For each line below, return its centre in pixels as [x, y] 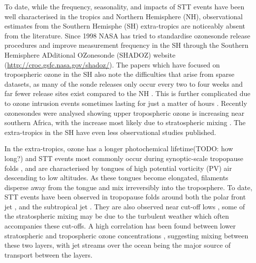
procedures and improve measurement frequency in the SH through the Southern [127, 45]
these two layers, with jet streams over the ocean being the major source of [118, 245]
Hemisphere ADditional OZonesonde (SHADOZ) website [90, 54]
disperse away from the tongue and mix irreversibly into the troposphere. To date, [128, 187]
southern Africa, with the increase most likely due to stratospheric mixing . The [125, 122]
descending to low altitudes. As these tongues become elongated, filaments [116, 178]
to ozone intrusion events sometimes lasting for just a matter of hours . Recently [126, 103]
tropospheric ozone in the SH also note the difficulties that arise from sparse [119, 74]
